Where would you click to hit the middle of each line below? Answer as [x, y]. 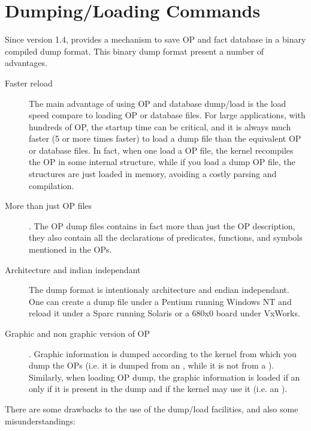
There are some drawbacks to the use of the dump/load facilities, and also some [152, 408]
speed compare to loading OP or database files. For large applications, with [167, 115]
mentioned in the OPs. [70, 249]
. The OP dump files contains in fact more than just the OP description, [162, 225]
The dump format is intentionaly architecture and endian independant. [159, 290]
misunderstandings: [40, 420]
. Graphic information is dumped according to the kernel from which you [163, 353]
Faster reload [29, 83]
